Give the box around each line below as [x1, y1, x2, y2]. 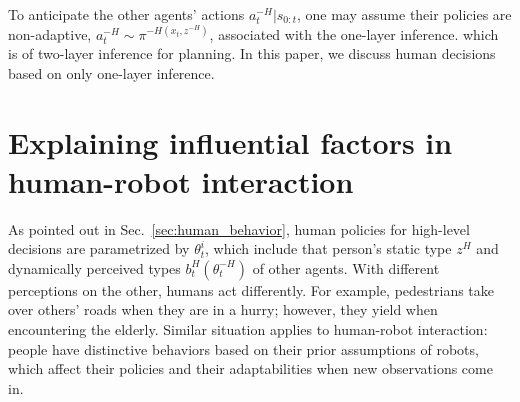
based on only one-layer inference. [8, 62, 215, 83]
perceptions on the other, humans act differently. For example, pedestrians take [8, 279, 495, 300]
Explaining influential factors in [8, 121, 453, 162]
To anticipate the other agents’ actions [8, 4, 245, 24]
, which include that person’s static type [205, 238, 452, 259]
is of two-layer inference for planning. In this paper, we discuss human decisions [8, 43, 496, 64]
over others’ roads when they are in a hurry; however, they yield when [8, 299, 438, 320]
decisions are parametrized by [8, 238, 190, 259]
